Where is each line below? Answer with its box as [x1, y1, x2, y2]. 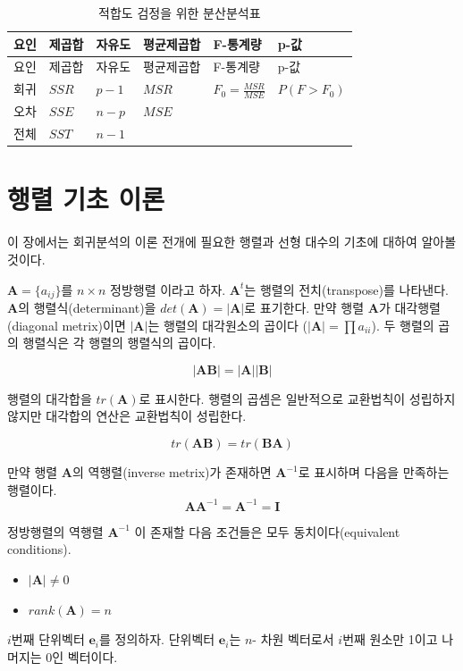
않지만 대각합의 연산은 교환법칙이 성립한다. [7, 407, 247, 425]
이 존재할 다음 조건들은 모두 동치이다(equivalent [134, 522, 400, 541]
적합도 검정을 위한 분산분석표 [98, 4, 261, 21]
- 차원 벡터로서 [252, 630, 334, 649]
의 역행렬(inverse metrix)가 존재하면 [72, 463, 272, 482]
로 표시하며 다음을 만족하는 [298, 463, 450, 482]
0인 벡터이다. [46, 647, 118, 666]
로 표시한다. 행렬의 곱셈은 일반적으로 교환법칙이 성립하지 [139, 389, 456, 407]
